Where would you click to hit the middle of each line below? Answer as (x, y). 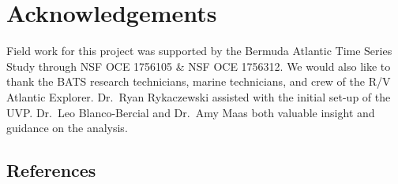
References (51, 170)
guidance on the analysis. (67, 128)
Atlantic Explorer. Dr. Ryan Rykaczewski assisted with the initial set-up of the (199, 96)
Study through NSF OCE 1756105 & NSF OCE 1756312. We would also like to (199, 66)
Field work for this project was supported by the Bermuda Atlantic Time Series (199, 51)
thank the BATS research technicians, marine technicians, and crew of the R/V (199, 81)
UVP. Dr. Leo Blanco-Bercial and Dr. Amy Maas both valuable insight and (191, 112)
